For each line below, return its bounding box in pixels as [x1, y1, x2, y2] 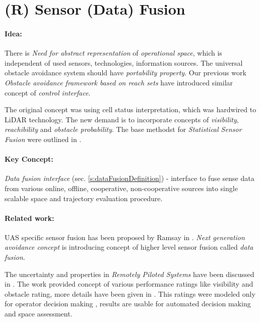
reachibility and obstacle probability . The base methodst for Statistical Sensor [5, 124, 242, 134]
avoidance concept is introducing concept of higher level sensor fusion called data [5, 242, 253, 252]
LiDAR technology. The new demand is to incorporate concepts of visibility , [5, 114, 239, 124]
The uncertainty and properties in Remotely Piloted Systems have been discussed [5, 268, 254, 279]
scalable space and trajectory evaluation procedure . [5, 193, 163, 203]
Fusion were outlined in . [5, 133, 82, 144]
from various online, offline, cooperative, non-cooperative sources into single [5, 182, 238, 193]
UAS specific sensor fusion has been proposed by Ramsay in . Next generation [5, 232, 245, 242]
